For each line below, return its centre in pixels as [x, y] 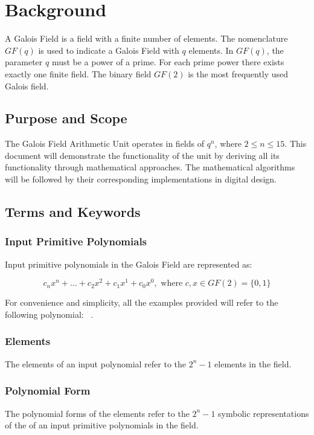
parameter [24, 62]
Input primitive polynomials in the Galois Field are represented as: [129, 264]
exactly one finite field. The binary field [78, 73]
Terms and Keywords [73, 212]
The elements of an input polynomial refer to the [95, 363]
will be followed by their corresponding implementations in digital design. [141, 179]
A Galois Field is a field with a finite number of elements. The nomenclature [146, 38]
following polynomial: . [49, 314]
